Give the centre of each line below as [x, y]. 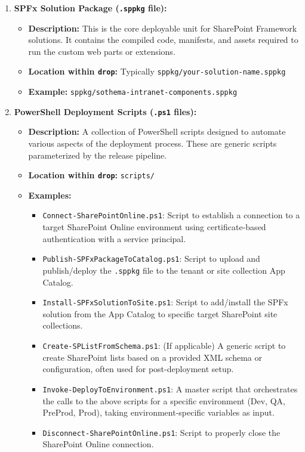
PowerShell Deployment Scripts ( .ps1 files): [105, 111]
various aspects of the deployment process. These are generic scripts [152, 143]
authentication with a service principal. [114, 238]
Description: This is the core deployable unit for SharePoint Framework [163, 28]
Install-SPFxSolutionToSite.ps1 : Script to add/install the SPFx [165, 302]
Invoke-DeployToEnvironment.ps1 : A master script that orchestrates [170, 388]
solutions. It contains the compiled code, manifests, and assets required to [163, 40]
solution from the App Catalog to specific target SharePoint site [160, 313]
